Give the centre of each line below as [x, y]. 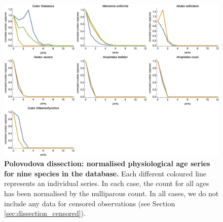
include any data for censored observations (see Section [90, 203]
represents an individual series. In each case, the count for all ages [107, 183]
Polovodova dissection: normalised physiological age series [107, 163]
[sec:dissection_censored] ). [45, 213]
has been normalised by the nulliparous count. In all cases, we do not [111, 193]
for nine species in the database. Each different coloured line [105, 173]
